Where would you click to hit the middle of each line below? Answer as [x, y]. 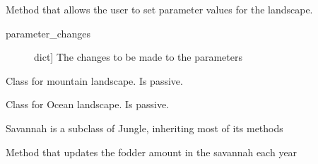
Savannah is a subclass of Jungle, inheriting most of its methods [145, 128]
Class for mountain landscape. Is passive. [94, 80]
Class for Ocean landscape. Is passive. [88, 104]
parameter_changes [48, 33]
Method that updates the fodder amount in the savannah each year [152, 152]
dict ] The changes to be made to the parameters [138, 57]
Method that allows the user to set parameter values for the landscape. [159, 9]
